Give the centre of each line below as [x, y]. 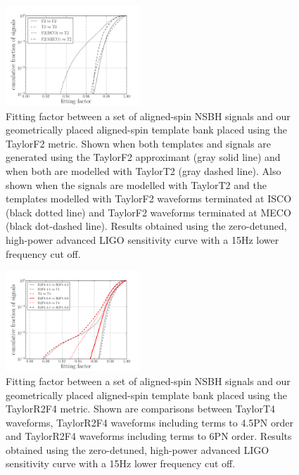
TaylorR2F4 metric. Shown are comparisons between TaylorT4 [140, 409]
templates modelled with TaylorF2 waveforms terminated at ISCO [149, 199]
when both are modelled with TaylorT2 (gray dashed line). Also [144, 171]
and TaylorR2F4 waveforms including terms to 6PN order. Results [149, 436]
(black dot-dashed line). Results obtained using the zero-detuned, [146, 226]
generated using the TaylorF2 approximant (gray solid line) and [143, 157]
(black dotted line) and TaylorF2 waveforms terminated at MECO [148, 212]
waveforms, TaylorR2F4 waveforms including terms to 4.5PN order [149, 422]
